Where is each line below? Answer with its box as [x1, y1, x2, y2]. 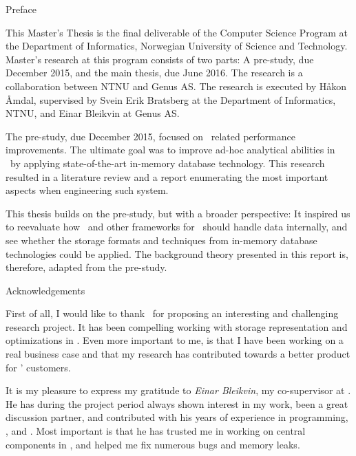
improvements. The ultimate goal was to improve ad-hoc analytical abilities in [6, 142, 335, 157]
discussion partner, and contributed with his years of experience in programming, [6, 410, 348, 424]
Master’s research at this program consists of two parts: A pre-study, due [6, 52, 314, 66]
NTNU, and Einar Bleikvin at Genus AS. [6, 106, 180, 120]
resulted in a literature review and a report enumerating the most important [6, 169, 328, 184]
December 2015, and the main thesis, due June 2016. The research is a [6, 65, 303, 80]
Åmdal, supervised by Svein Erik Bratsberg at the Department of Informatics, [6, 92, 336, 107]
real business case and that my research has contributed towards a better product [6, 347, 350, 361]
